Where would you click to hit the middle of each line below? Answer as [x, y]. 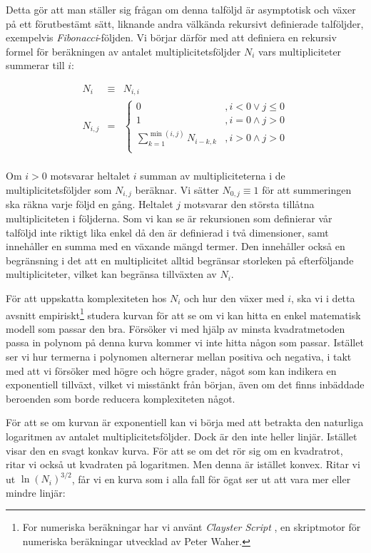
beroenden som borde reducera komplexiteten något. [121, 398]
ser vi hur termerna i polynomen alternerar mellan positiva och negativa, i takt [179, 357]
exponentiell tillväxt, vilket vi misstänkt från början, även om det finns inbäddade [185, 384]
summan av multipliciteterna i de [213, 176]
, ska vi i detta [323, 298]
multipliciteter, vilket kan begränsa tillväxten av [111, 274]
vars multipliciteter [300, 51]
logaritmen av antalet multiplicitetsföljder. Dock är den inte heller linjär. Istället [182, 436]
